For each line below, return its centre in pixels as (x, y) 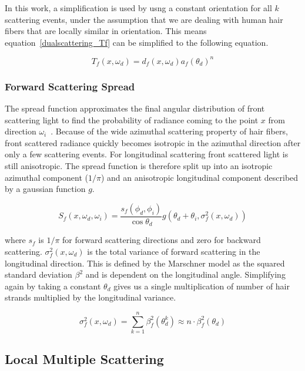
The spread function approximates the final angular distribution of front (135, 108)
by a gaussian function (45, 189)
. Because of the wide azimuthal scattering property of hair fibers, (169, 131)
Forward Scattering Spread (70, 86)
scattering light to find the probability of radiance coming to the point (132, 119)
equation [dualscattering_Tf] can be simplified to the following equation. (137, 42)
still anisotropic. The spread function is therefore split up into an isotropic (139, 166)
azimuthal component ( (46, 177)
